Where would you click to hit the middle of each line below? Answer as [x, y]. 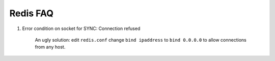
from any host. [50, 47]
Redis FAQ [31, 13]
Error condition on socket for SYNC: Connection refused [81, 28]
